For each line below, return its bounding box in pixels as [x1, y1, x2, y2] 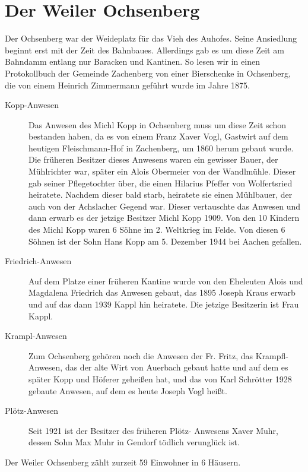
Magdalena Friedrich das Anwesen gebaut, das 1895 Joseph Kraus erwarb [28, 286, 296, 299]
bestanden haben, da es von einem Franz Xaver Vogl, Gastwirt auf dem [28, 130, 288, 142]
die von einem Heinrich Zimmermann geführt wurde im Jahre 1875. [5, 78, 250, 91]
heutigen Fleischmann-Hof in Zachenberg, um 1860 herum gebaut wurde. [28, 141, 294, 154]
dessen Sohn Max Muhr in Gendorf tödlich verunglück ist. [28, 436, 240, 448]
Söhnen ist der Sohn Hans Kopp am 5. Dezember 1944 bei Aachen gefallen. [28, 235, 302, 247]
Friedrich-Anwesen [5, 255, 72, 267]
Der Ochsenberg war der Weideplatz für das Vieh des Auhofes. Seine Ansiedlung [5, 32, 297, 45]
